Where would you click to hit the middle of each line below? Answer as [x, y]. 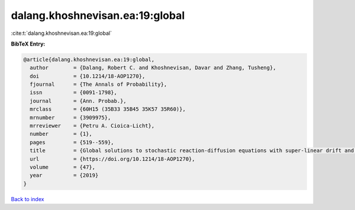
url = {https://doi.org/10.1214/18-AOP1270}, [112, 159]
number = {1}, [61, 134]
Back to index [28, 199]
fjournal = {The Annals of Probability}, [99, 85]
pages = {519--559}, [72, 142]
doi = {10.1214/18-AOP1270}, [88, 76]
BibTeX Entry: [28, 44]
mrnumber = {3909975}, [70, 117]
